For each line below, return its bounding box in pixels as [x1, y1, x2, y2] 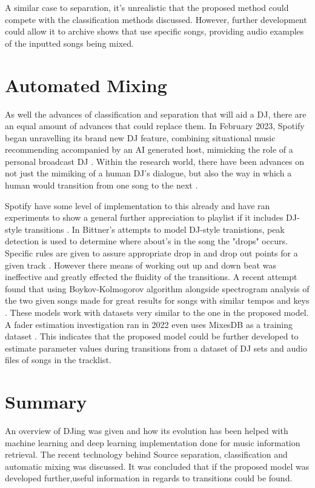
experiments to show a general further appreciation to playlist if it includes [5, 211, 283, 224]
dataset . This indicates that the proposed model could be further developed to [5, 330, 299, 343]
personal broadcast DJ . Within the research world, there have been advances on [5, 155, 305, 167]
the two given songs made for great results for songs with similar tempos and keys [5, 294, 310, 307]
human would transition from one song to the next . [5, 179, 198, 192]
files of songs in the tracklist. [5, 353, 111, 366]
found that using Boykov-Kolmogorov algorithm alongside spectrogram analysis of [5, 282, 310, 295]
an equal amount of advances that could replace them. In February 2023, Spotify [5, 119, 305, 132]
